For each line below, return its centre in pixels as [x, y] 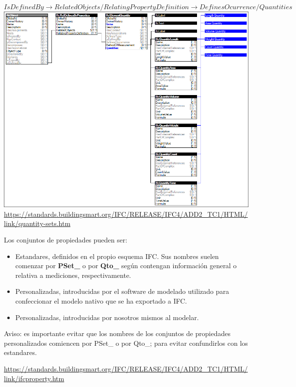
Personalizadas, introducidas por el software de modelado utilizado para [122, 291]
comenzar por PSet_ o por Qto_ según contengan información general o [126, 266]
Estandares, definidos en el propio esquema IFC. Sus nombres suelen [117, 256]
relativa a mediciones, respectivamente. [73, 275]
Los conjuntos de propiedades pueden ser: [66, 239]
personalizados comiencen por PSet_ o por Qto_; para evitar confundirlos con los [126, 343]
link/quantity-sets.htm [37, 223]
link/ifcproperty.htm [34, 378]
